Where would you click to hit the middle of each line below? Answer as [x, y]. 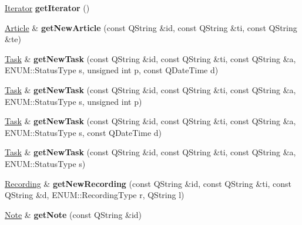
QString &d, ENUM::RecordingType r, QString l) [95, 195]
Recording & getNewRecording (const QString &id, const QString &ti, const [148, 183]
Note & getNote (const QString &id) [73, 214]
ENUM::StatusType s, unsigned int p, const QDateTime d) [112, 70]
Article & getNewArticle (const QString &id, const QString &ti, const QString [151, 27]
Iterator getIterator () [47, 8]
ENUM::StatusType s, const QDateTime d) [83, 132]
